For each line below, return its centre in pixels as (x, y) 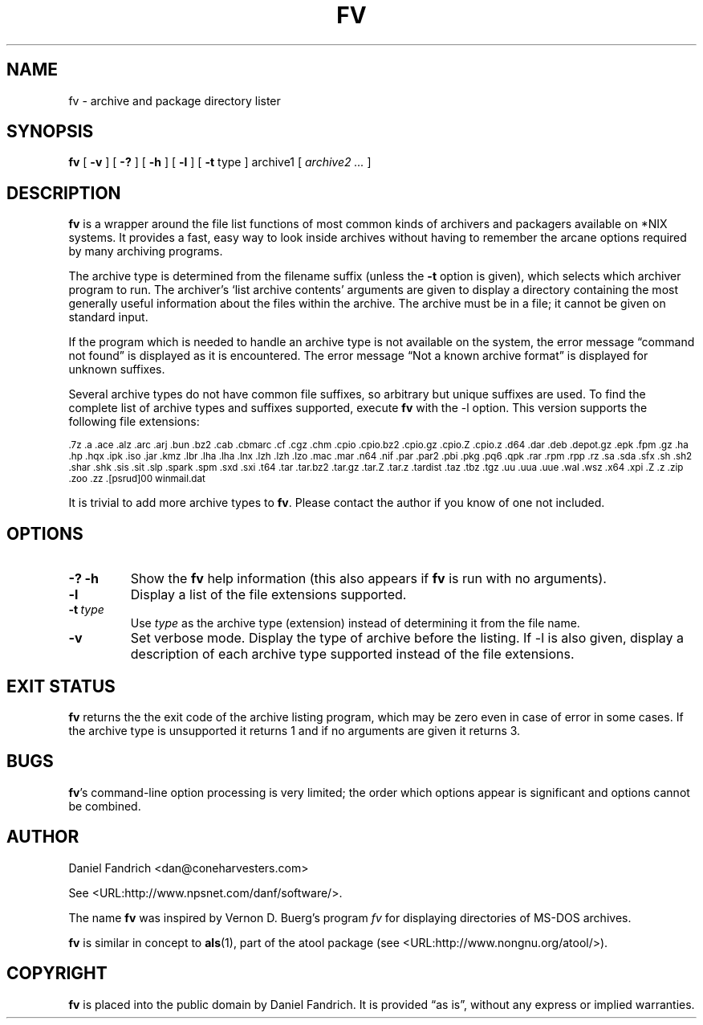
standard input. (108, 317)
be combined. (105, 806)
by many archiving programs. (146, 251)
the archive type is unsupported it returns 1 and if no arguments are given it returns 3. (295, 730)
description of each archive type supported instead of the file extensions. (352, 654)
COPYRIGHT (57, 974)
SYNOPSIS (50, 132)
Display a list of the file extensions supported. (268, 595)
